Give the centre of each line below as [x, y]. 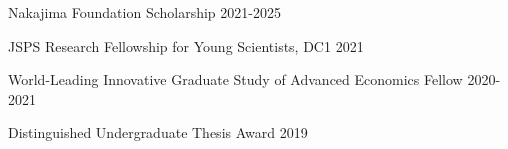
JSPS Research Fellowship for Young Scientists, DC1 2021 [186, 45]
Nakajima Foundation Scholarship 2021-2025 [144, 12]
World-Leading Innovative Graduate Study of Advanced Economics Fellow [235, 79]
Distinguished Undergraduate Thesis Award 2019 [158, 132]
